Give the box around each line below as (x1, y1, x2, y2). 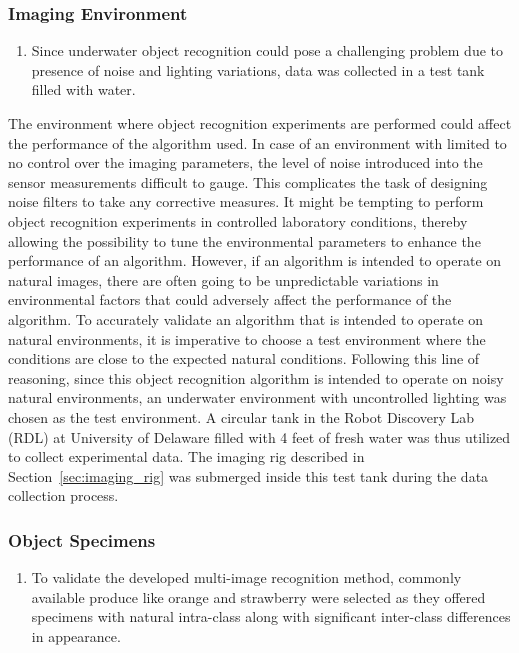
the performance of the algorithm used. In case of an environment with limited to (8, 132, 507, 153)
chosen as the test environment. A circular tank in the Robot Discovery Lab (8, 406, 475, 427)
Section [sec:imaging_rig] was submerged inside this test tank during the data (8, 465, 489, 486)
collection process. (8, 485, 119, 506)
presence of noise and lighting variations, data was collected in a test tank (31, 59, 485, 80)
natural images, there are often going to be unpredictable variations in (8, 269, 439, 290)
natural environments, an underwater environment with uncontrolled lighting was (8, 387, 507, 408)
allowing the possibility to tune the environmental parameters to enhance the (8, 230, 481, 251)
